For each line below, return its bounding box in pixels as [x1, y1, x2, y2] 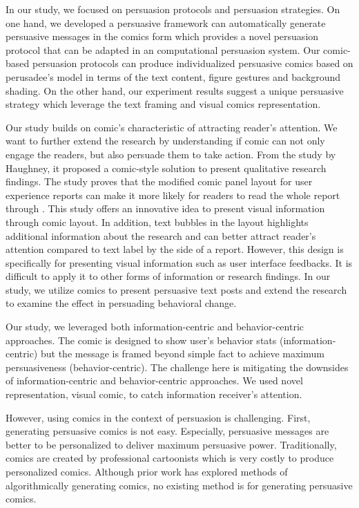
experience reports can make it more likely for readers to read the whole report [6, 187, 340, 202]
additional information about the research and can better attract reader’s [6, 228, 316, 243]
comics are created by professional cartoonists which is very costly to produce [6, 451, 334, 465]
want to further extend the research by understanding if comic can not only [6, 133, 325, 148]
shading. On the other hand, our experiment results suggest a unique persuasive [6, 83, 344, 97]
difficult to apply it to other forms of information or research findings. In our [6, 269, 331, 283]
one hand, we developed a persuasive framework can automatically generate [6, 15, 326, 30]
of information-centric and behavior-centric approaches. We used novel [6, 373, 303, 388]
